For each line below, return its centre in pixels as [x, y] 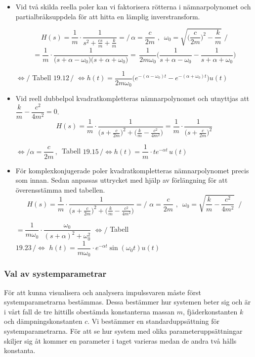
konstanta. [20, 350]
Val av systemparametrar [55, 274]
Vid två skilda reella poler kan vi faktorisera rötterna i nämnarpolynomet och [133, 6]
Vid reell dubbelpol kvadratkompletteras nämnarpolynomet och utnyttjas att [132, 98]
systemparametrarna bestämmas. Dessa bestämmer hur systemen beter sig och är [127, 302]
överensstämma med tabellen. [60, 189]
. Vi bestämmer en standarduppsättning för [153, 321]
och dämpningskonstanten [43, 321]
